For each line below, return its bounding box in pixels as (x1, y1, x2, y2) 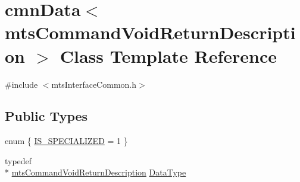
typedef (5, 154, 32, 167)
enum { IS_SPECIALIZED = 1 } (5, 135, 128, 147)
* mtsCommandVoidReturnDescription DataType (5, 166, 186, 178)
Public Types (5, 107, 88, 125)
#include (5, 78, 38, 90)
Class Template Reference (60, 43, 277, 68)
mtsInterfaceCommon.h (51, 78, 136, 90)
